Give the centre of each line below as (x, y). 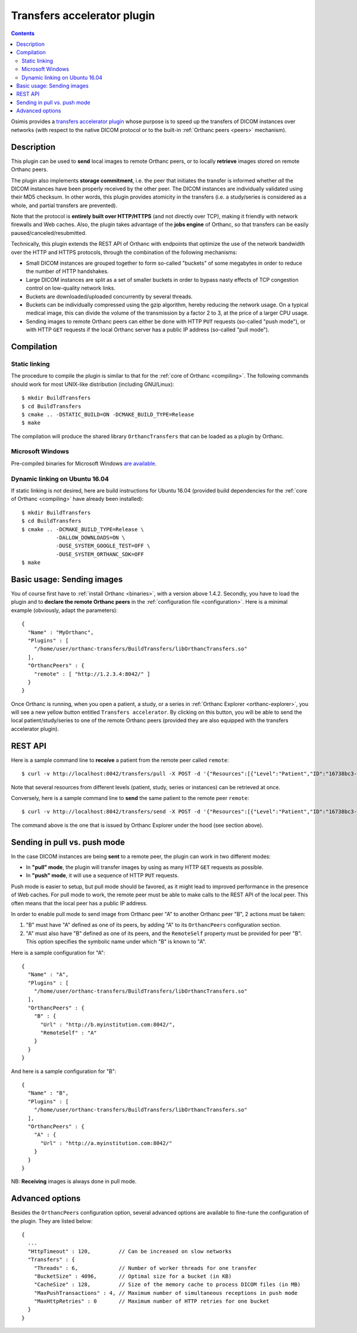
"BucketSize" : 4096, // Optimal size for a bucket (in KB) (133, 1276)
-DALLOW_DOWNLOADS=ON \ (90, 537)
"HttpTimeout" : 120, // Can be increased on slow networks (130, 1251)
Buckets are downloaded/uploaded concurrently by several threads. (109, 296)
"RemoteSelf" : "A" (69, 1033)
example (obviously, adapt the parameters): (65, 610)
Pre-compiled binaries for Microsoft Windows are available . (84, 463)
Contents (23, 33)
